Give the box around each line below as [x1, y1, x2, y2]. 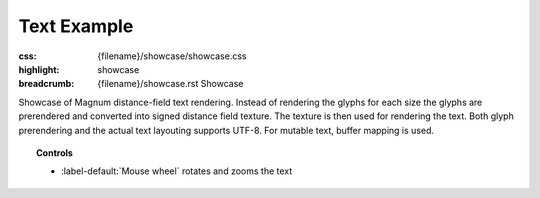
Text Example [18, 15, 134, 37]
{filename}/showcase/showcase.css [97, 50, 247, 62]
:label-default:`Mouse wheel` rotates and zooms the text [61, 165, 293, 177]
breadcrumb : [18, 78, 75, 90]
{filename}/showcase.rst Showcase [97, 78, 244, 90]
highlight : [18, 63, 60, 75]
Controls [36, 146, 74, 159]
